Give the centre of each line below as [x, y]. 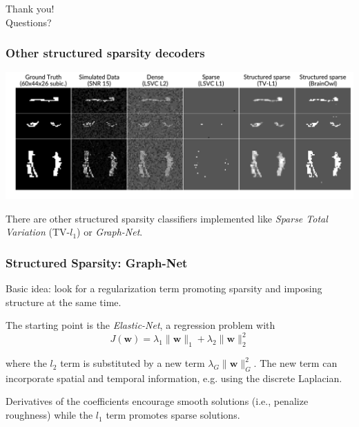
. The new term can [295, 363]
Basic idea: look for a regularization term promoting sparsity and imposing [164, 288]
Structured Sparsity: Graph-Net [97, 262]
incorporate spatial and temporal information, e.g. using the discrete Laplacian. [174, 378]
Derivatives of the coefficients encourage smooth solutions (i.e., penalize [157, 401]
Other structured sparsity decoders [105, 53]
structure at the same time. [64, 302]
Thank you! [30, 8]
